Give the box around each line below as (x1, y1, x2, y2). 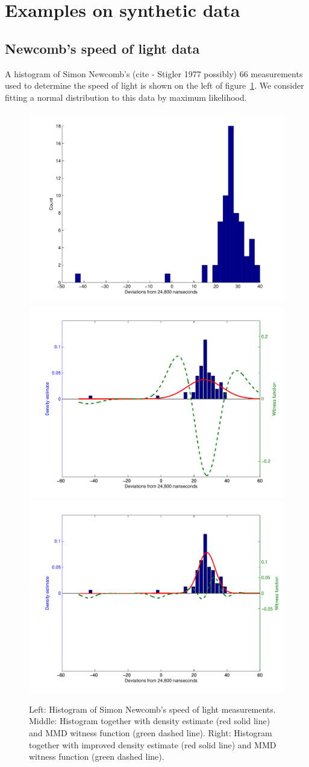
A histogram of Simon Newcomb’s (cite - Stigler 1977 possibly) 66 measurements (5, 67, 303, 80)
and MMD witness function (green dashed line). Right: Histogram (29, 727, 272, 739)
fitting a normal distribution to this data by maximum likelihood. (5, 91, 247, 103)
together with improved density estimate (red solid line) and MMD (29, 738, 276, 751)
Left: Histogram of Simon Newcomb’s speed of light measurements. (29, 702, 276, 715)
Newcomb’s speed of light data (5, 39, 200, 57)
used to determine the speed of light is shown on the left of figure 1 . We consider (5, 79, 304, 92)
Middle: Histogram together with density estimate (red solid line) (29, 714, 270, 727)
